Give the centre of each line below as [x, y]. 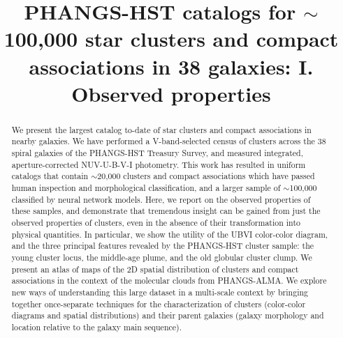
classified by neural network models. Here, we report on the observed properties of [161, 199]
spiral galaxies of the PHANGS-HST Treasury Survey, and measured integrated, [158, 153]
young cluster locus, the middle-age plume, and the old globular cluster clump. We [162, 257]
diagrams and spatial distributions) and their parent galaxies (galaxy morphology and [168, 315]
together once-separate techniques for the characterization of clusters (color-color [159, 304]
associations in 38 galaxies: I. [171, 66]
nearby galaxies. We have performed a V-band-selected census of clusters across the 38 [169, 141]
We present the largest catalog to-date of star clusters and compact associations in [161, 129]
